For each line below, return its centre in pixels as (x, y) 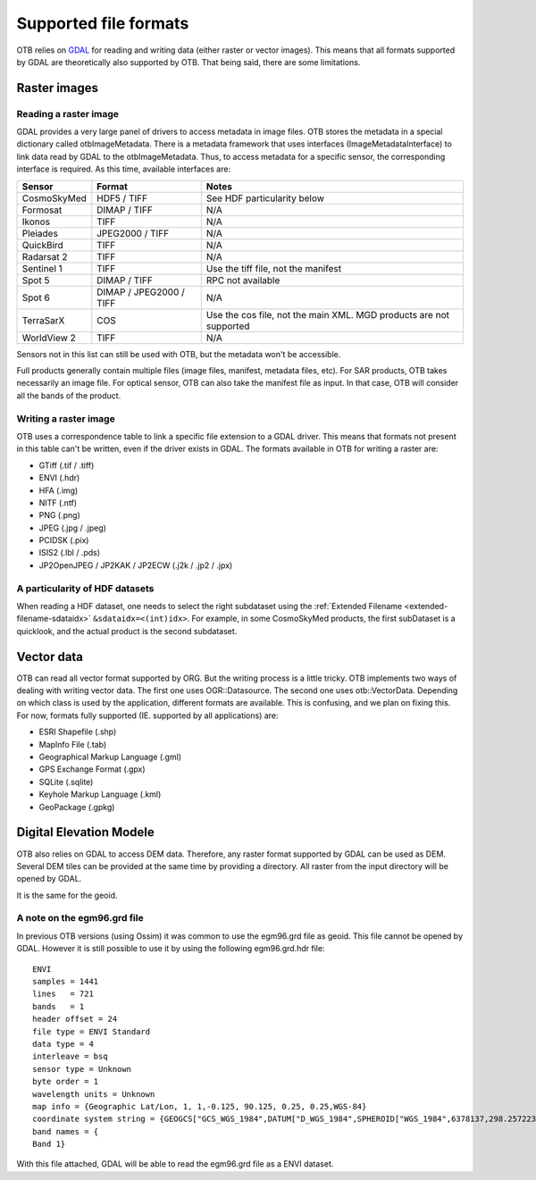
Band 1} (49, 1144)
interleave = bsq (70, 1057)
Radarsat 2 (45, 256)
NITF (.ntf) (58, 502)
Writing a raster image (66, 418)
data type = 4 (63, 1044)
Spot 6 (36, 297)
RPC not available (243, 280)
